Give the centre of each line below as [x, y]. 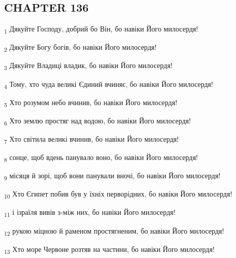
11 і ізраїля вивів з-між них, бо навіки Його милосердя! [90, 213]
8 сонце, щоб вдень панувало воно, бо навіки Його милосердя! [101, 158]
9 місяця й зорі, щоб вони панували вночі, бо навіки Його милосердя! [112, 176]
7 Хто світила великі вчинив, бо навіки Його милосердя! [92, 139]
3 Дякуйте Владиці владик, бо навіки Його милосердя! [88, 66]
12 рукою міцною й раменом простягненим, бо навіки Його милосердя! [114, 231]
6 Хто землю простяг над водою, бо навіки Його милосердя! [98, 121]
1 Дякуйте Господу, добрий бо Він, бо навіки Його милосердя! [101, 29]
